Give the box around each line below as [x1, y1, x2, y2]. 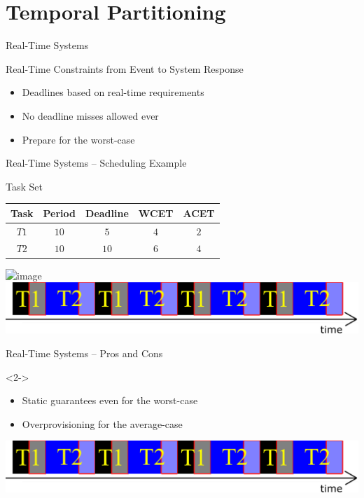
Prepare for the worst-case [22, 132, 135, 146]
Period [43, 205, 76, 220]
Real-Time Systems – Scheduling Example [6, 155, 187, 170]
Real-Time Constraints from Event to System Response [6, 61, 244, 76]
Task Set [6, 179, 43, 193]
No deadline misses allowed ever [22, 108, 159, 123]
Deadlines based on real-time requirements [22, 85, 204, 99]
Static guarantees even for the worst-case [22, 393, 198, 408]
